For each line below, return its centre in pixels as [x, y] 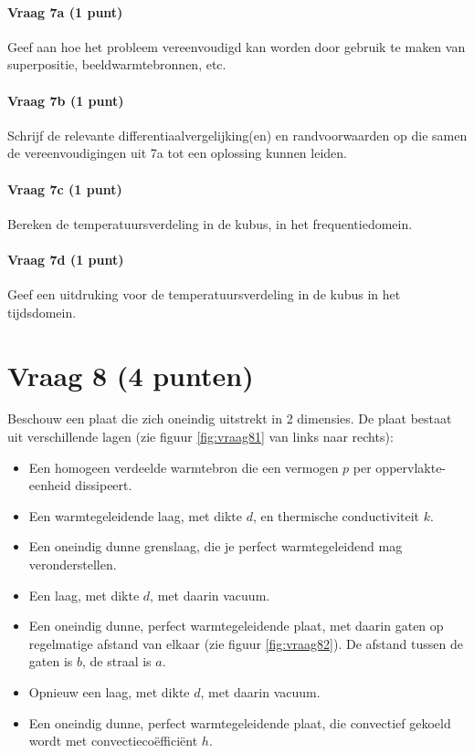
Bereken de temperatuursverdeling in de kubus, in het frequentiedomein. [210, 223]
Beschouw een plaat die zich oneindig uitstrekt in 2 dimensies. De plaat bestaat [230, 418]
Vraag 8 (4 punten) [131, 375]
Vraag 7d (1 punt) [66, 259]
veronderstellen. [73, 565]
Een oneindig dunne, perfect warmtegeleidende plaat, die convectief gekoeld [240, 722]
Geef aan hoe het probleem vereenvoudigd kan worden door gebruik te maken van [237, 46]
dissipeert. [104, 485]
